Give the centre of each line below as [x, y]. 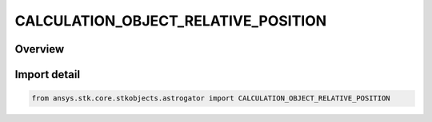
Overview [40, 49]
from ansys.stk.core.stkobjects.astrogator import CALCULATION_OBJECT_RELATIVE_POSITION [211, 98]
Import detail [47, 75]
